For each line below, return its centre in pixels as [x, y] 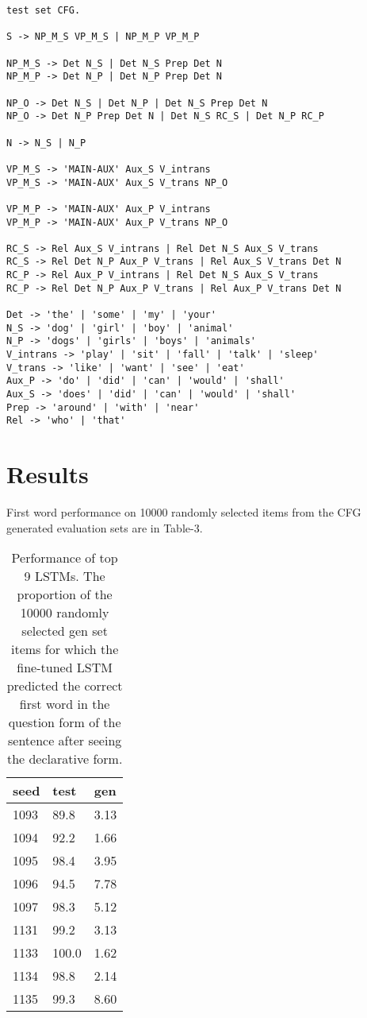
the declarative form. [65, 759]
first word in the [65, 704]
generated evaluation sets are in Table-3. [105, 527]
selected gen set [65, 631]
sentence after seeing [65, 741]
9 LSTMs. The [65, 576]
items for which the [65, 649]
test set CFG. [44, 10]
